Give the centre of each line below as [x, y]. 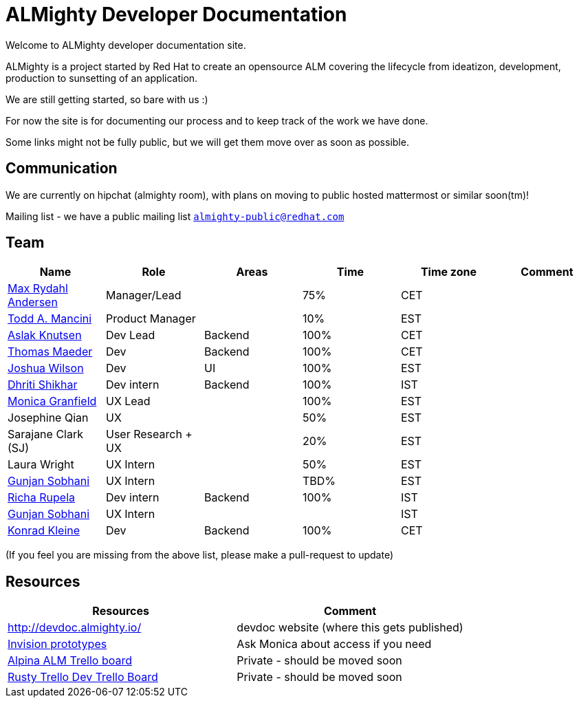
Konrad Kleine [44, 531]
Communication [62, 169]
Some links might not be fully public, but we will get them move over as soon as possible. [207, 142]
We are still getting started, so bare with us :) [107, 99]
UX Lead [128, 401]
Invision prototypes [57, 644]
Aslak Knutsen [45, 335]
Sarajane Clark [45, 434]
